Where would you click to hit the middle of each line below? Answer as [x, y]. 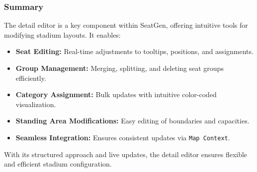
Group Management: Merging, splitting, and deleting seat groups [120, 68]
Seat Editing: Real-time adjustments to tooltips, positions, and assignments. [134, 51]
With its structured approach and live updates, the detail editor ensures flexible [126, 154]
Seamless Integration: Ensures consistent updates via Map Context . [123, 137]
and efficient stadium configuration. [58, 164]
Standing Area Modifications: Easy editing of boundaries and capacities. [132, 121]
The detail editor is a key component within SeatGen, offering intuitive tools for [126, 25]
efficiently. [31, 78]
